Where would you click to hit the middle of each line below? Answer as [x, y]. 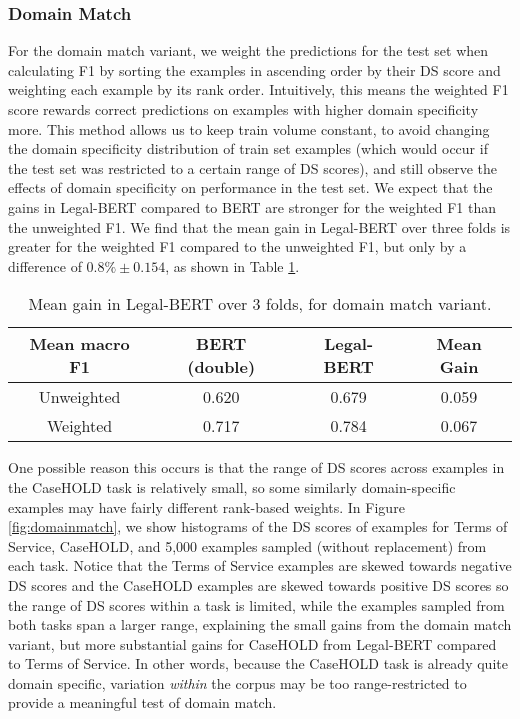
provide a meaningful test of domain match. [142, 702]
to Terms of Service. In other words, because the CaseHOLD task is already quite [258, 663]
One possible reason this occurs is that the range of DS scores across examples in [256, 467]
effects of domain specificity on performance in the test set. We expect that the [250, 187]
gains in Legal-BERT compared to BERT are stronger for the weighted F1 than [252, 206]
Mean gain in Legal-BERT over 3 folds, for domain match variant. [260, 304]
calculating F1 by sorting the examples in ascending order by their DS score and [254, 69]
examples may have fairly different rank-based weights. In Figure [206, 506]
